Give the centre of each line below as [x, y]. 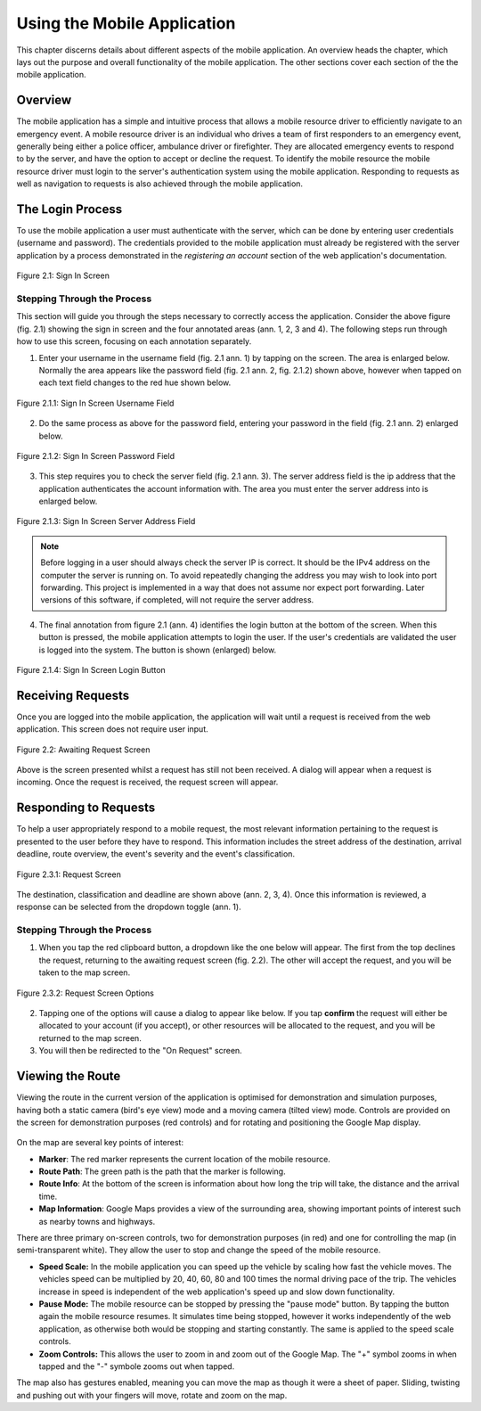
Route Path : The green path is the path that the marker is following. [162, 1171]
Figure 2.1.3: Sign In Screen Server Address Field [106, 521]
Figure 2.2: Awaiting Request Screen [83, 750]
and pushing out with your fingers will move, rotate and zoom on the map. [152, 1395]
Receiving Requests [73, 695]
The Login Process [69, 209]
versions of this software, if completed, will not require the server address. [177, 600]
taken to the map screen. [85, 972]
